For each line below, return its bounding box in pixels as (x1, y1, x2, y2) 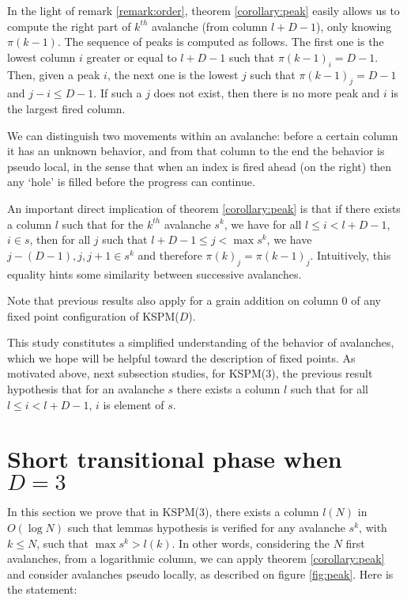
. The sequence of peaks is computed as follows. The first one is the (57, 33, 384, 50)
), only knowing (316, 17, 392, 34)
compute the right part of (7, 17, 131, 34)
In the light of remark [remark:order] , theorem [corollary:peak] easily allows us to (7, 2, 400, 18)
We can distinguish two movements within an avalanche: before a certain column (7, 127, 398, 143)
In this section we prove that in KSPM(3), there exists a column (7, 503, 319, 520)
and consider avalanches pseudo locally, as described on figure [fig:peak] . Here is (7, 565, 394, 582)
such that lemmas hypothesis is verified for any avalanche (67, 518, 345, 535)
